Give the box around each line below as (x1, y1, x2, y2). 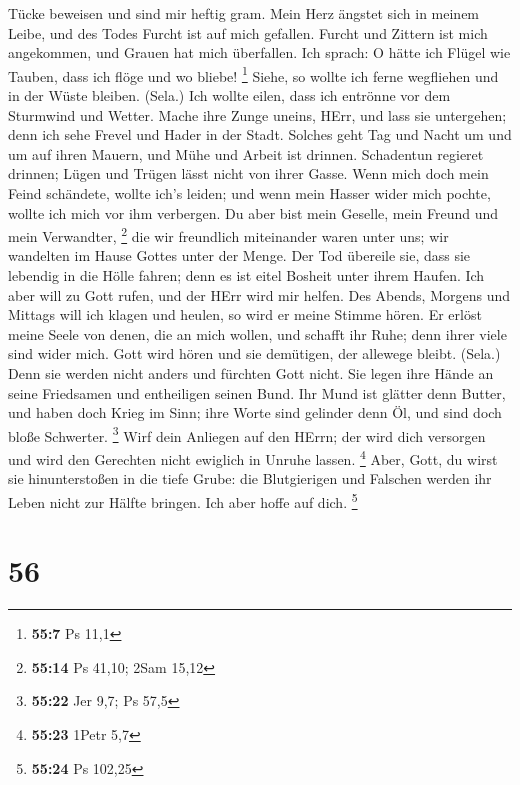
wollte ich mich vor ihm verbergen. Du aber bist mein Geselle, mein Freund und (8, 202, 499, 223)
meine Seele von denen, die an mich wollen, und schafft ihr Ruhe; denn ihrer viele (8, 323, 507, 344)
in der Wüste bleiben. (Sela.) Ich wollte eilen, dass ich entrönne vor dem (8, 85, 451, 106)
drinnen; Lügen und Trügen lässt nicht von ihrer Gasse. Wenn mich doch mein (8, 163, 489, 184)
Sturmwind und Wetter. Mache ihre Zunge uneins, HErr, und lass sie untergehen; (8, 104, 507, 125)
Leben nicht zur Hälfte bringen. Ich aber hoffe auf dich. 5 (8, 488, 358, 512)
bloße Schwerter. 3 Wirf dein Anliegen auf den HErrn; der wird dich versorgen (8, 422, 486, 446)
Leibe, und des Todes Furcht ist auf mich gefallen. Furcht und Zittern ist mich (8, 22, 488, 43)
